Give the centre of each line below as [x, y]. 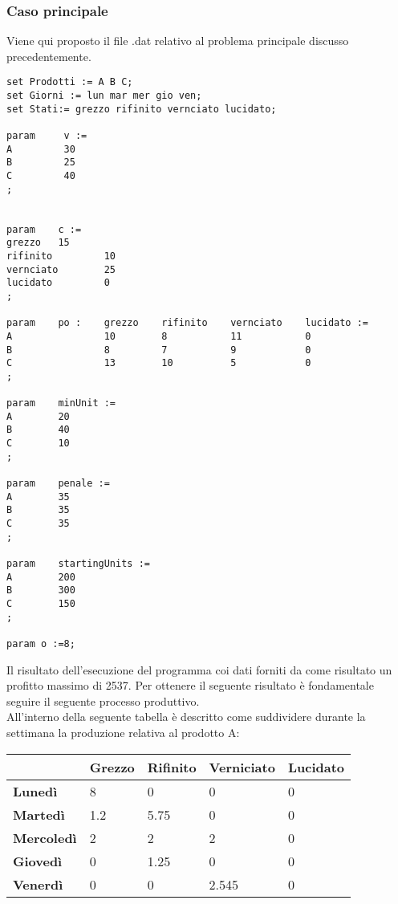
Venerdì [38, 884]
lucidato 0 [58, 283]
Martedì [39, 814]
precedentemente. [49, 56]
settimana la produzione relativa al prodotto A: [123, 732]
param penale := [58, 484]
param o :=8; [41, 643]
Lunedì [35, 791]
